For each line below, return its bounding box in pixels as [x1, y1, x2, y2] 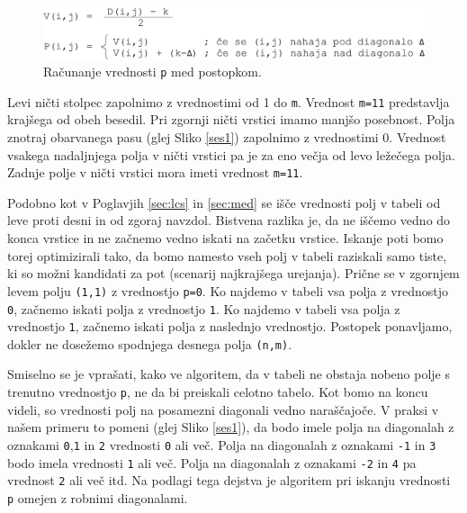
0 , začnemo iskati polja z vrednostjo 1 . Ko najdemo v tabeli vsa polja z [7, 299, 400, 318]
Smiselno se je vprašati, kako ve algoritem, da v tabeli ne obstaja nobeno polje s [7, 364, 451, 383]
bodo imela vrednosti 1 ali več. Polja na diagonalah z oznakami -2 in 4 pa [7, 453, 417, 472]
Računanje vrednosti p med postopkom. [43, 62, 262, 81]
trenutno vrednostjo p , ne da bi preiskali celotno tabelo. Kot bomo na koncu [7, 382, 428, 401]
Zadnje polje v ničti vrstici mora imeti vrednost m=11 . [7, 163, 303, 182]
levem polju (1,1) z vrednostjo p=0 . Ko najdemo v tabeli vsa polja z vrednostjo [7, 281, 449, 300]
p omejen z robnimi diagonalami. [7, 488, 188, 507]
